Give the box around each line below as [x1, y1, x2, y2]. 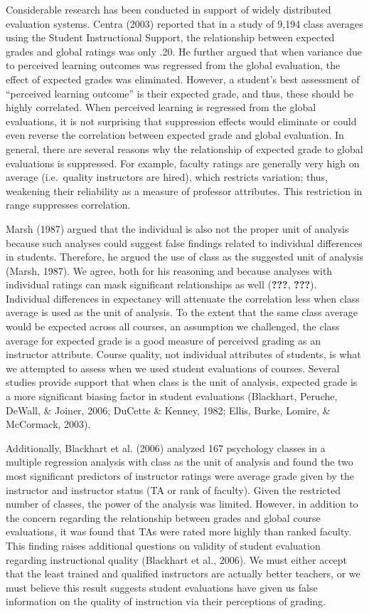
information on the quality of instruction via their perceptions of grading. [6, 594, 326, 609]
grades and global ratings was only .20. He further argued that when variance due [6, 43, 362, 58]
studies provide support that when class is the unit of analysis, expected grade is [6, 374, 358, 389]
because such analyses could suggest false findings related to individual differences [6, 235, 363, 250]
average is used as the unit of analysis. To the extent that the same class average [6, 305, 358, 320]
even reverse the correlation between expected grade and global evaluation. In [6, 127, 344, 142]
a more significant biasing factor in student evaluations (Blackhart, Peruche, [6, 389, 338, 404]
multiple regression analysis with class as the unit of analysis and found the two [6, 454, 353, 469]
